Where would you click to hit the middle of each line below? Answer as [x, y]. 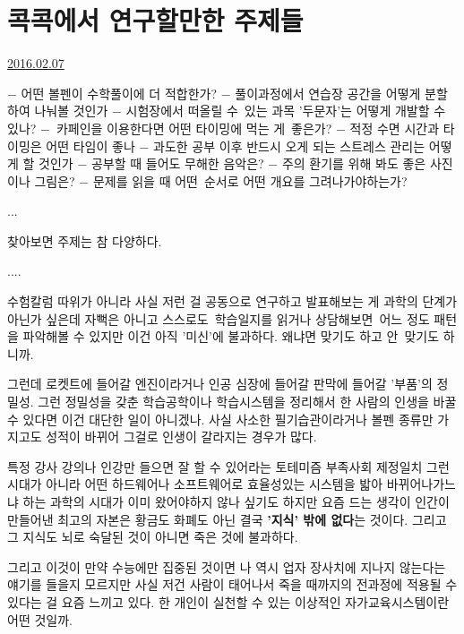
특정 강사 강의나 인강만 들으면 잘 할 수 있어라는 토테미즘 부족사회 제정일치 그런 [228, 466]
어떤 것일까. [40, 619]
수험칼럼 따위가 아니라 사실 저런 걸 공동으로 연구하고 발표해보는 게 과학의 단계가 [232, 301]
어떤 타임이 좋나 [90, 146]
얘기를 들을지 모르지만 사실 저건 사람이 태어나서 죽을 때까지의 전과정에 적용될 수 [232, 584]
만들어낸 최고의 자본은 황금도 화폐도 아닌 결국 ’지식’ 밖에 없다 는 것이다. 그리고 [227, 519]
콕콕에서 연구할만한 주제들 [155, 20]
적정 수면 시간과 [395, 128]
